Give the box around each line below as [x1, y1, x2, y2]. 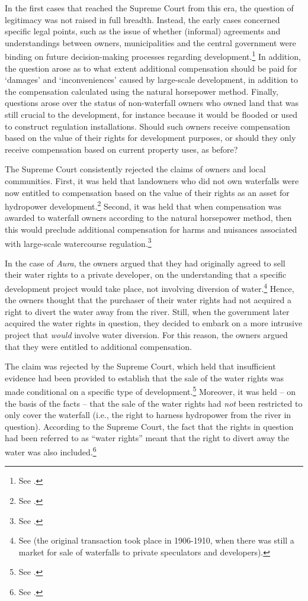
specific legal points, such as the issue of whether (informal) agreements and [5, 25, 281, 37]
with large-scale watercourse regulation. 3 [5, 235, 152, 249]
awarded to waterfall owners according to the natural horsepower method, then [5, 211, 292, 224]
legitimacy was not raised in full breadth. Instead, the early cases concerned [5, 13, 280, 25]
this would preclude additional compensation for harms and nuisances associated [5, 223, 297, 235]
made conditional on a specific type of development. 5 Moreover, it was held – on [5, 384, 296, 398]
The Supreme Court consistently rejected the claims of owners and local [5, 163, 266, 175]
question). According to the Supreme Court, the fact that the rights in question [5, 420, 294, 432]
